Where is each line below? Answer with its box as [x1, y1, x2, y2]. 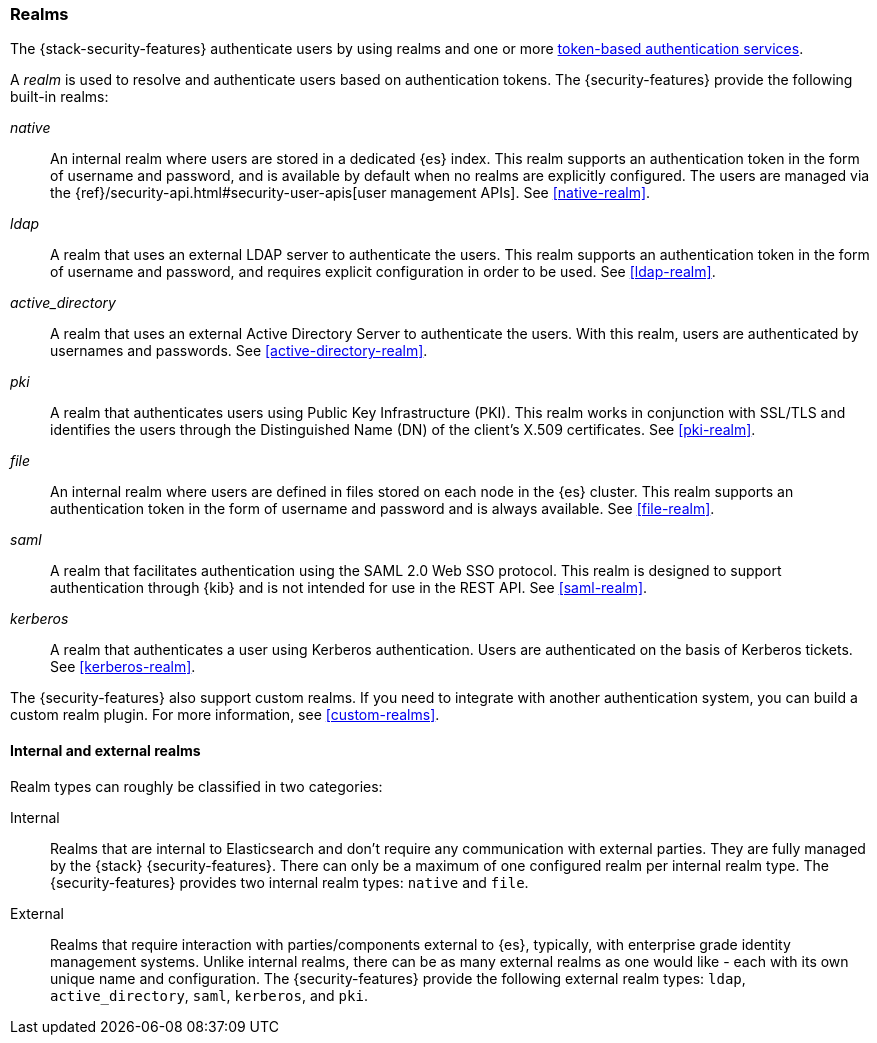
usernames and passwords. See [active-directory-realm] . [50, 342, 428, 360]
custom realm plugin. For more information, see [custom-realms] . [10, 706, 440, 724]
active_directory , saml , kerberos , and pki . [50, 986, 368, 1004]
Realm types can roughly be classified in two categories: [10, 777, 383, 795]
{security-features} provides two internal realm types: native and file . [50, 873, 529, 891]
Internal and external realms [10, 741, 201, 759]
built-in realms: [10, 88, 109, 106]
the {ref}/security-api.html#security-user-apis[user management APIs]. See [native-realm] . [50, 184, 651, 202]
